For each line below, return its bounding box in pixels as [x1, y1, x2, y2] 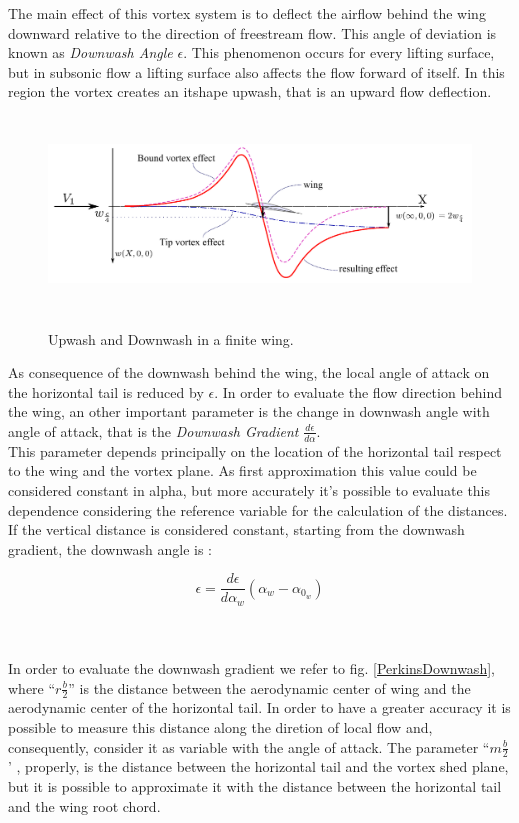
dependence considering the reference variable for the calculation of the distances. [8, 499, 508, 520]
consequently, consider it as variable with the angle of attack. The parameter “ [8, 736, 490, 757]
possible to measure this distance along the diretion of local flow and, [8, 717, 433, 738]
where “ [8, 677, 56, 698]
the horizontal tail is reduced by [8, 381, 204, 402]
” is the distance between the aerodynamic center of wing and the [68, 677, 471, 698]
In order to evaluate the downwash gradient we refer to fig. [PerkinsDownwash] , [8, 658, 495, 679]
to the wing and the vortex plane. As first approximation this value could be [8, 460, 477, 481]
